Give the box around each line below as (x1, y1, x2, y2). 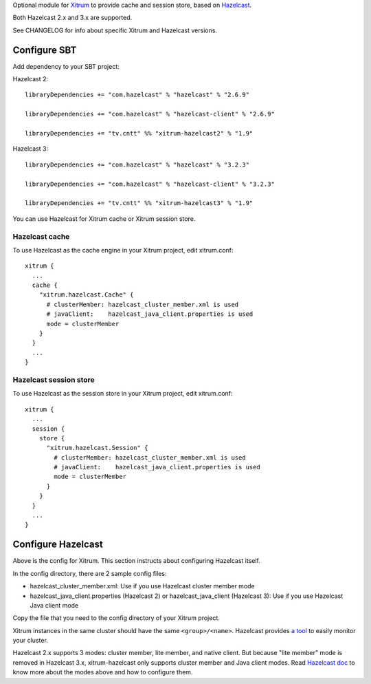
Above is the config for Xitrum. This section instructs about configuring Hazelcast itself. (12, 557, 261, 565)
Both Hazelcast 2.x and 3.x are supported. (12, 14, 133, 22)
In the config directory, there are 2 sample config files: (12, 569, 167, 577)
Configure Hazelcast (12, 539, 103, 551)
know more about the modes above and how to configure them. (12, 668, 193, 676)
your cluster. (12, 637, 48, 645)
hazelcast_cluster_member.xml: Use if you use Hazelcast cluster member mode (30, 582, 256, 590)
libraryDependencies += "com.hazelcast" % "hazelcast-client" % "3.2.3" (25, 180, 275, 188)
